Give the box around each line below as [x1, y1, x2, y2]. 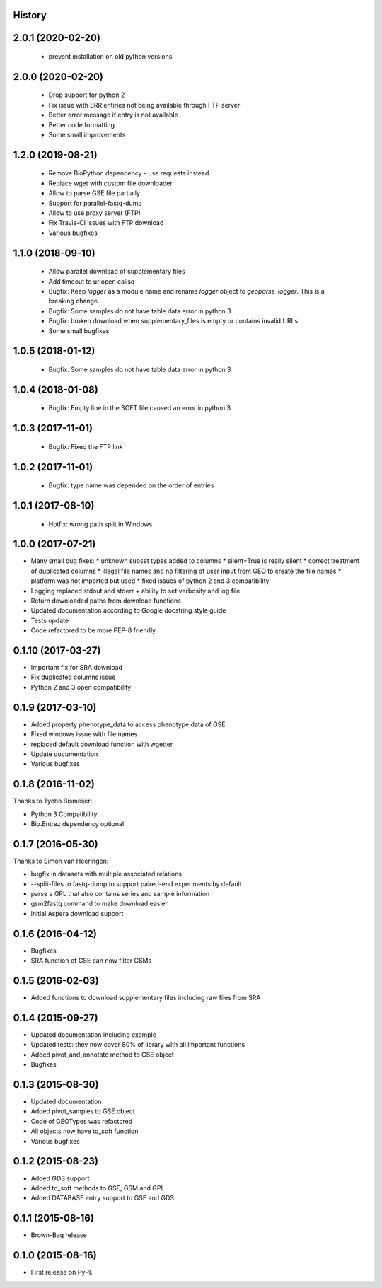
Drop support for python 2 [48, 91, 125, 99]
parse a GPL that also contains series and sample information [30, 890, 210, 898]
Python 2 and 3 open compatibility [30, 683, 132, 691]
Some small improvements [48, 131, 126, 139]
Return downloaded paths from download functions [30, 596, 182, 605]
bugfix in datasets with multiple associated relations [30, 870, 183, 878]
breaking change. [48, 297, 100, 306]
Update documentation [30, 750, 98, 758]
